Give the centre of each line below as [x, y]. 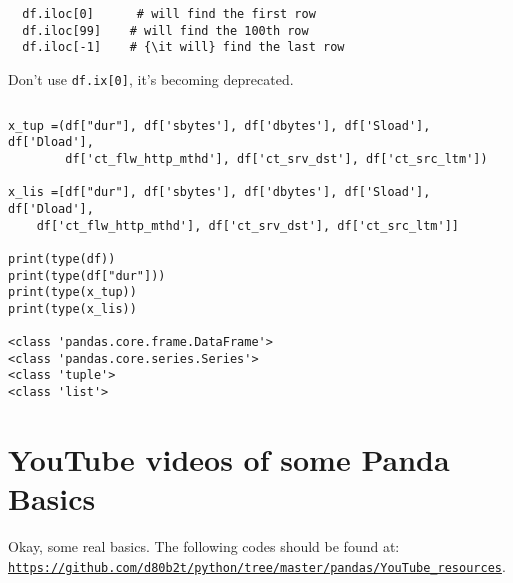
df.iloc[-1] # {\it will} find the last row [183, 47]
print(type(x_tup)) [72, 292]
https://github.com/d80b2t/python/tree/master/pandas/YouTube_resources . [257, 565]
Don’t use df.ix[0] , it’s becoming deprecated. [151, 78]
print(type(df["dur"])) [87, 275]
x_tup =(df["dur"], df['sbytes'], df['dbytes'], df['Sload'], [219, 125]
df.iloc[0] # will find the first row [169, 14]
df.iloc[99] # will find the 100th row [165, 30]
